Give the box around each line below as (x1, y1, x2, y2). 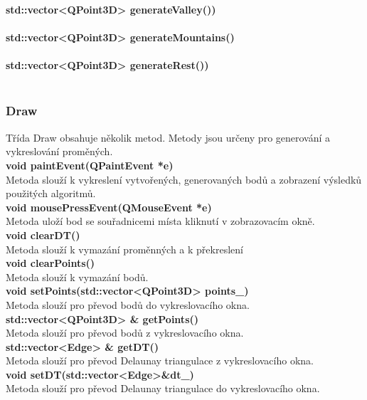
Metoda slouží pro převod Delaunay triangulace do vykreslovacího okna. (6, 381, 320, 396)
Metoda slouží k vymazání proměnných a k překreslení (6, 241, 243, 256)
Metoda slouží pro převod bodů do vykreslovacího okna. (6, 297, 250, 312)
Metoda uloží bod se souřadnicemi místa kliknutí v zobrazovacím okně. (6, 214, 315, 228)
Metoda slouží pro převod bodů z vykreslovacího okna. (6, 325, 244, 340)
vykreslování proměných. (6, 144, 113, 159)
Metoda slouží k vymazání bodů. (6, 269, 149, 284)
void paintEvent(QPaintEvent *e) (6, 157, 174, 172)
